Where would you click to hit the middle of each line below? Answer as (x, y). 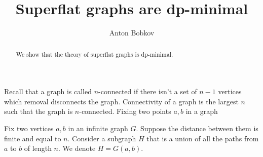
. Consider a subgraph (102, 138)
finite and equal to (33, 138)
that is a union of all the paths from (203, 138)
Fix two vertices (29, 128)
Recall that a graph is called (48, 91)
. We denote (77, 148)
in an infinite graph (98, 128)
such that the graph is (39, 111)
